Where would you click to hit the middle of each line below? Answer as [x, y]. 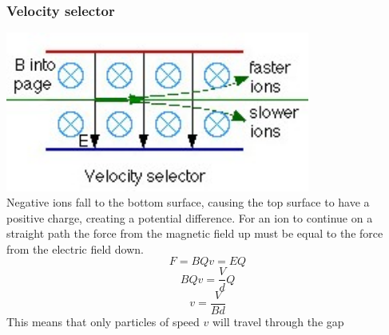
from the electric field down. [75, 248]
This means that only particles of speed [103, 321]
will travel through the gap [278, 321]
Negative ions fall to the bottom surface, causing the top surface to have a [188, 202]
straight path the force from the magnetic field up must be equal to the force [195, 233]
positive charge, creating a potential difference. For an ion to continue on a [190, 217]
